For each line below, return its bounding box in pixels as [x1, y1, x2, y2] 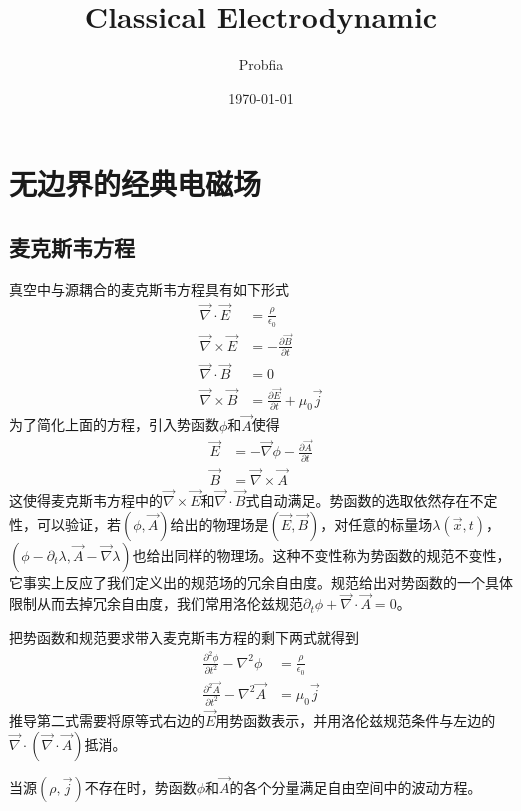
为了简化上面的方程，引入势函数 [9, 414, 219, 435]
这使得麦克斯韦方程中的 [9, 490, 163, 511]
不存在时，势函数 [84, 776, 197, 797]
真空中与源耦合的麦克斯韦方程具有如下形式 [9, 278, 289, 299]
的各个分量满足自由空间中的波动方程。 [229, 776, 482, 797]
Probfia [238, 54, 284, 75]
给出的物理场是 [170, 513, 269, 534]
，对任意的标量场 [320, 513, 433, 534]
